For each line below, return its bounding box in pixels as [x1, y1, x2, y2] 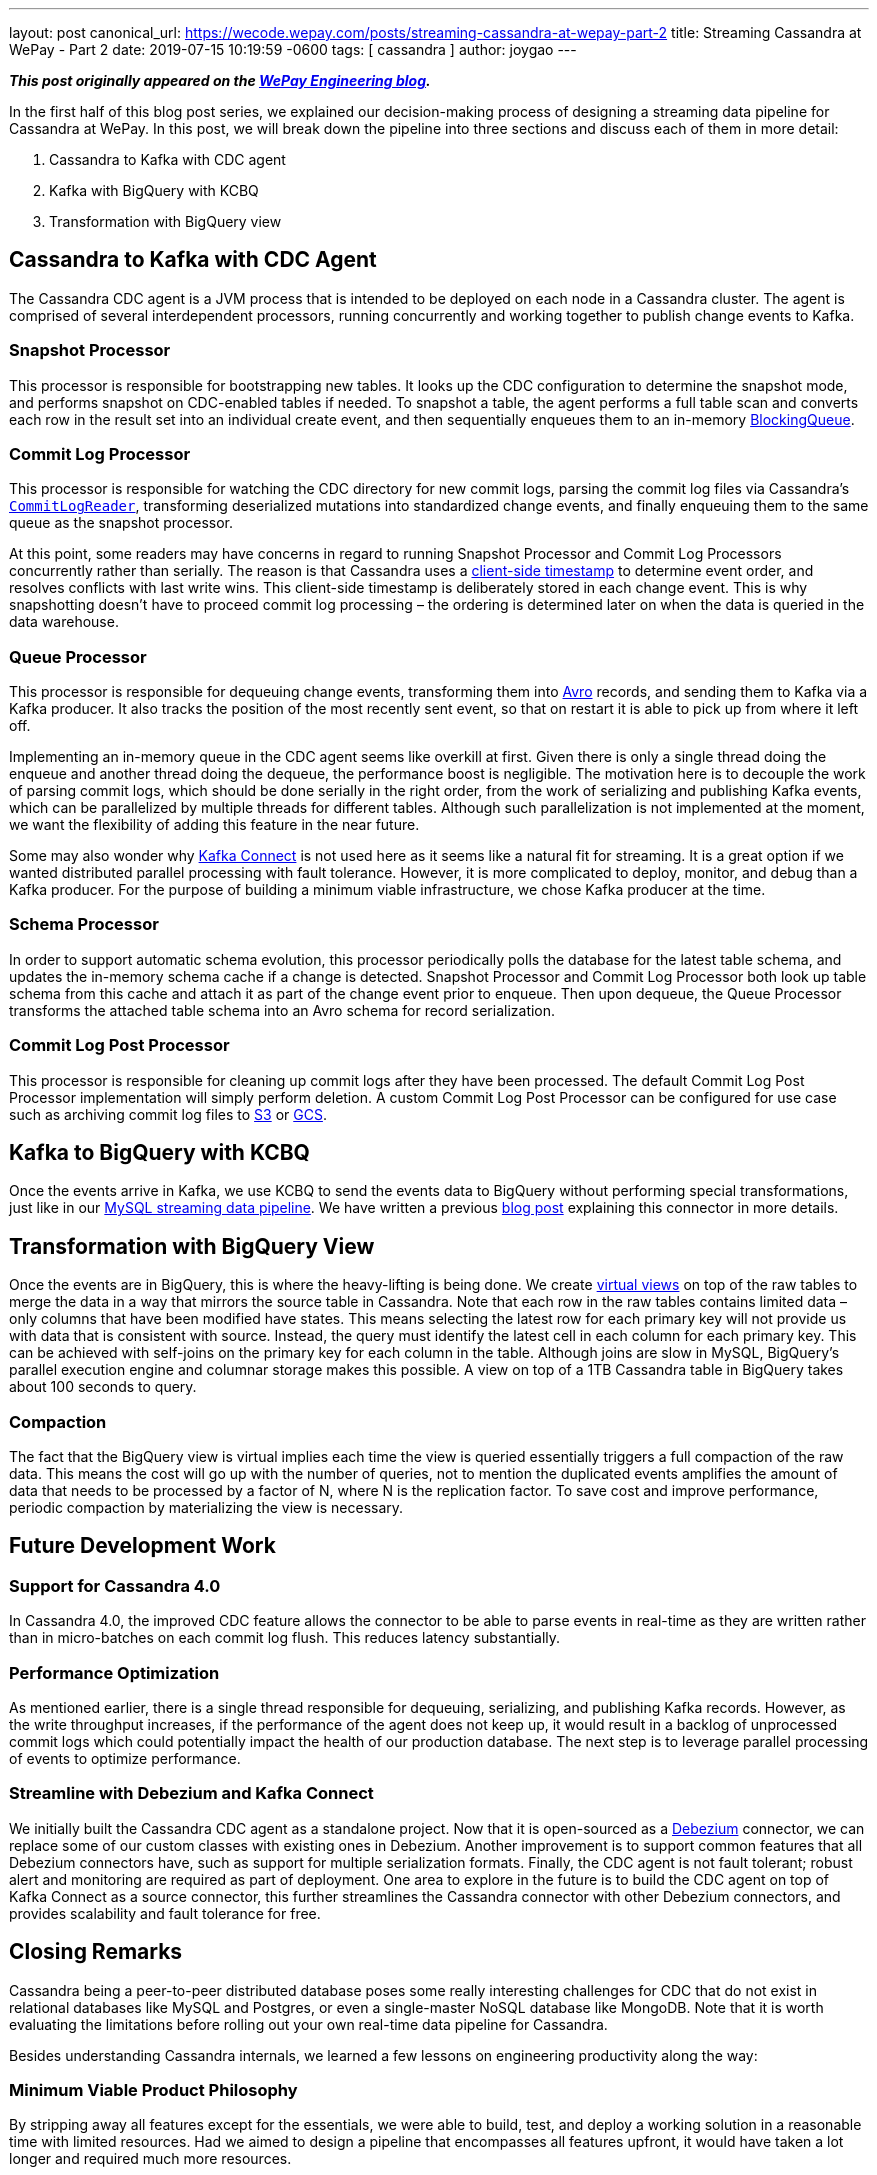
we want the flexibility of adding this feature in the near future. [9, 816, 420, 834]
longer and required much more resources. [9, 2150, 292, 2168]
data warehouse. [9, 613, 119, 631]
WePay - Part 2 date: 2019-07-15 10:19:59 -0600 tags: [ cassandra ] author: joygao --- [9, 41, 577, 58]
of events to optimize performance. [9, 1750, 241, 1767]
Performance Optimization [9, 1662, 220, 1683]
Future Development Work [9, 1533, 276, 1559]
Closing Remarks [9, 1939, 183, 1965]
